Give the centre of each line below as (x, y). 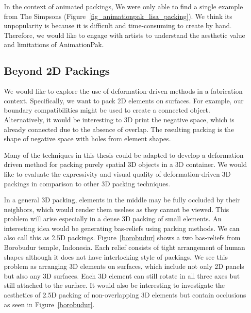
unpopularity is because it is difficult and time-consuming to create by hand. (118, 25)
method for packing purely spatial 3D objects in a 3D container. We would (136, 164)
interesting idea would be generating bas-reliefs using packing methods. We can (122, 228)
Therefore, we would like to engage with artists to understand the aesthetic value (125, 35)
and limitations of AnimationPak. (54, 44)
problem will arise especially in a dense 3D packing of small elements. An (113, 219)
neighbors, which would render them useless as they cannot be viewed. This (117, 209)
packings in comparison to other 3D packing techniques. (87, 183)
